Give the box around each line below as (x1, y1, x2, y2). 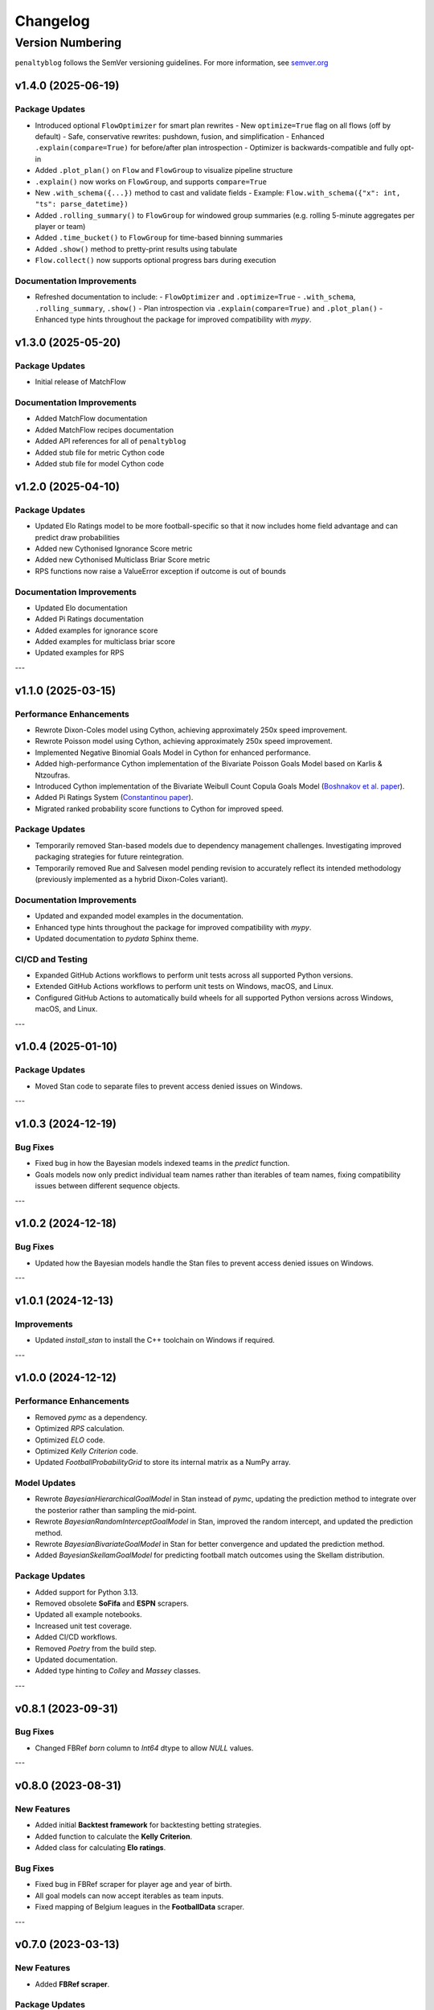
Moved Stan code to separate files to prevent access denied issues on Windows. (35, 1081, 303, 1091)
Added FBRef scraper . (35, 1979, 110, 1989)
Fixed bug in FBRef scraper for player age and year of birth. (35, 1880, 232, 1889)
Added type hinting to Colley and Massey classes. (35, 1666, 201, 1676)
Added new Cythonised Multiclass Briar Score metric (35, 555, 211, 564)
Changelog (14, 12, 90, 30)
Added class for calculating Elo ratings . (35, 1843, 166, 1852)
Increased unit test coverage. (35, 1621, 133, 1631)
